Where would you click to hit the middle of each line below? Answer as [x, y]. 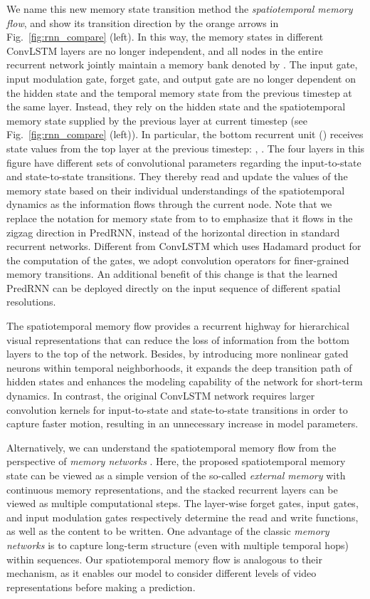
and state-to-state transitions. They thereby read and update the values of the [177, 176]
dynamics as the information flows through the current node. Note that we [169, 204]
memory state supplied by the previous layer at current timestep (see [157, 120]
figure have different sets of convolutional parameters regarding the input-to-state [184, 162]
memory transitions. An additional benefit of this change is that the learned [172, 274]
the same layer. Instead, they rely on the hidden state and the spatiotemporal [176, 106]
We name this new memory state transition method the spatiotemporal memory [180, 9]
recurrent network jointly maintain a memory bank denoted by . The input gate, [182, 64]
